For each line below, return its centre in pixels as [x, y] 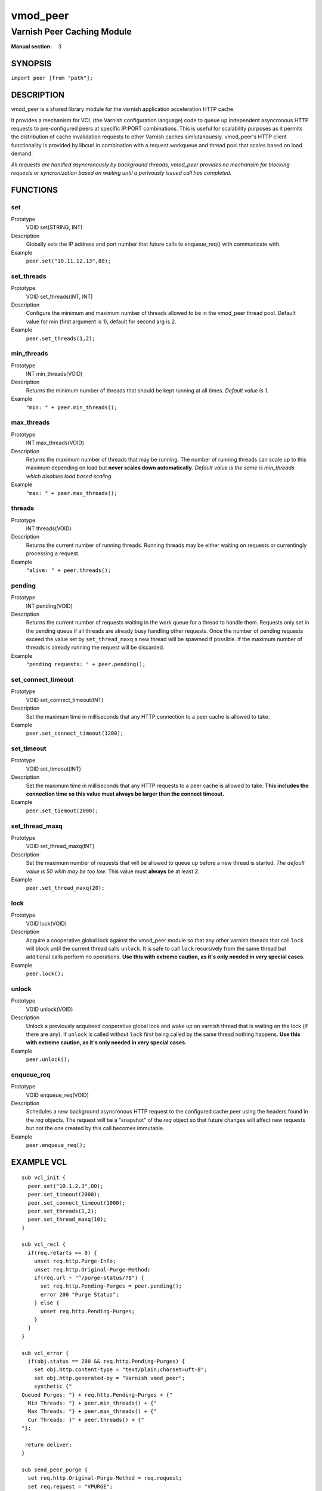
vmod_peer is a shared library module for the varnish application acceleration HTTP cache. [123, 109]
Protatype [23, 219]
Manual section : [32, 47]
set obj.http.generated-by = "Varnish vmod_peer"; [109, 1378]
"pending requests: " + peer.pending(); [86, 664]
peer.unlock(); [48, 1060]
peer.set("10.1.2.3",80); [66, 1186]
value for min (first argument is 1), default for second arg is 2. [101, 321]
